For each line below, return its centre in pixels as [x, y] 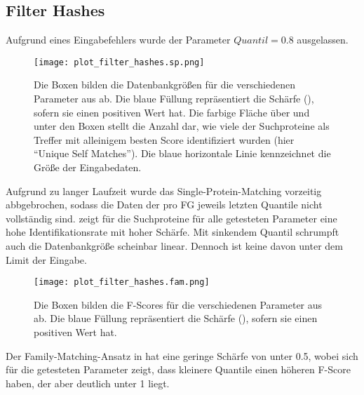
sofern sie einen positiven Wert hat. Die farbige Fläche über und [172, 112]
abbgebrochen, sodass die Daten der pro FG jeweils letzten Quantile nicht [164, 205]
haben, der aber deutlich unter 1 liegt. [88, 383]
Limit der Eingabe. [46, 259]
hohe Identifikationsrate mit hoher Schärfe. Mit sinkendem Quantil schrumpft [173, 232]
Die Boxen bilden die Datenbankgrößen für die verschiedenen [164, 85]
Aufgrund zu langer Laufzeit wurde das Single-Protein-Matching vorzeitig [164, 190]
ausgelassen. [323, 40]
